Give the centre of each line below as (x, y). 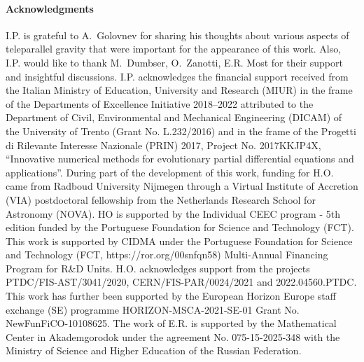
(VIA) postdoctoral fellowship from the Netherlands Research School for (161, 199)
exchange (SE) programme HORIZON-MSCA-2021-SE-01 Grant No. (153, 309)
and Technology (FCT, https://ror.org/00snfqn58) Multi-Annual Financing (167, 255)
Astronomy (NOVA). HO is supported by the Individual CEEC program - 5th (173, 213)
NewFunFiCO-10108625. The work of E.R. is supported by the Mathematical (171, 323)
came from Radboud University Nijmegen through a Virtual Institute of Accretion (182, 186)
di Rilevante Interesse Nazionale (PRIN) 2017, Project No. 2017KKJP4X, (163, 145)
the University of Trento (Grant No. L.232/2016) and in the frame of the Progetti (181, 131)
